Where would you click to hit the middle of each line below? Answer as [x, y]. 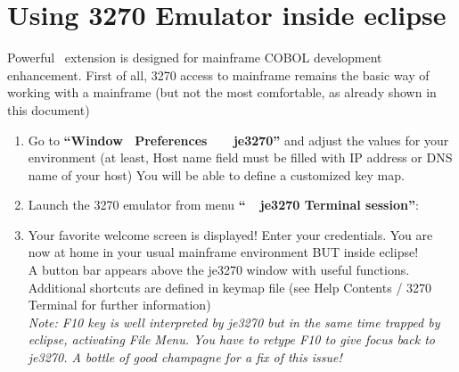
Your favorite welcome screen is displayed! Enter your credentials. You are [230, 234]
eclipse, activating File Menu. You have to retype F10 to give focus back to [231, 339]
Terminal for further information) [119, 305]
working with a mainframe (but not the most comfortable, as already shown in [222, 92]
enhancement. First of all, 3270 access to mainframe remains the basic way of [218, 74]
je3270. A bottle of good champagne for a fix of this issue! [185, 357]
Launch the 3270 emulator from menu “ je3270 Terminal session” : [223, 205]
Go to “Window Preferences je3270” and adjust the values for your [238, 140]
